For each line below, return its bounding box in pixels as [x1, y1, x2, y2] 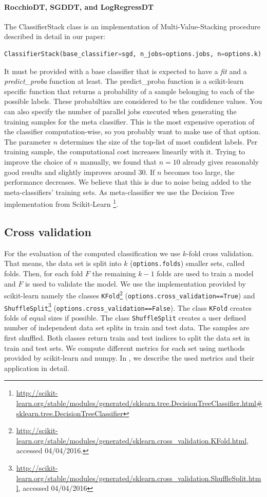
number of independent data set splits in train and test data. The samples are [4, 322, 250, 333]
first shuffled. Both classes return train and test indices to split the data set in [4, 332, 250, 343]
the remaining [92, 268, 136, 278]
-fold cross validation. [186, 247, 254, 258]
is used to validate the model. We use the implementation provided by [25, 278, 246, 289]
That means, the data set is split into [4, 258, 122, 269]
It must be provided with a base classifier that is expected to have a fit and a [4, 65, 247, 76]
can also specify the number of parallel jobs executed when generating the [4, 105, 237, 116]
